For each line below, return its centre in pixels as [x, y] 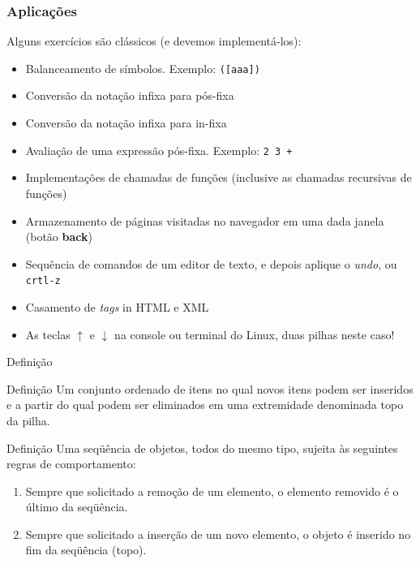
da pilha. [28, 420]
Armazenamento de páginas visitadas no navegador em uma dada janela [205, 220]
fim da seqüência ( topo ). [86, 550]
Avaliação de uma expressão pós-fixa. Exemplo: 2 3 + [159, 150]
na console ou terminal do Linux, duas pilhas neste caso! [255, 334]
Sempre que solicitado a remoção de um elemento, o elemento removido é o [212, 491]
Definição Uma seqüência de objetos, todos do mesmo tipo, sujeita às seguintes [202, 448]
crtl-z [43, 281]
